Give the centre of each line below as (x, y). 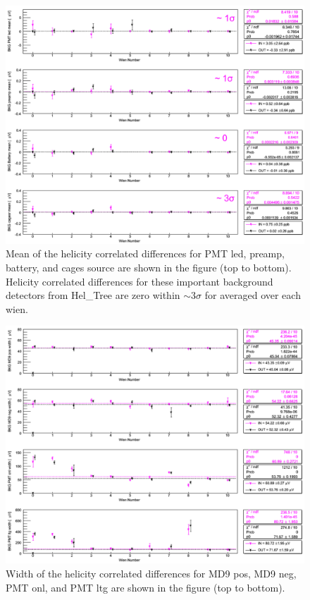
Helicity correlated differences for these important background (139, 281)
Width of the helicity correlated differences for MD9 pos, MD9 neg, (151, 574)
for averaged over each (253, 295)
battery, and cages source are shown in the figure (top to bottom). (149, 268)
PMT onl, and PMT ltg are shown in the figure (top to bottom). (145, 587)
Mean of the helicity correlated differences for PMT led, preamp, (145, 253)
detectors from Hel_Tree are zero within (93, 295)
